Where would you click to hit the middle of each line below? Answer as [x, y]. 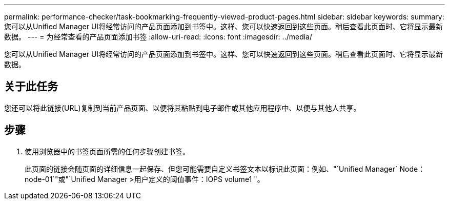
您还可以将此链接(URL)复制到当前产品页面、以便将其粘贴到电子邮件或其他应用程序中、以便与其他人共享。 [182, 108]
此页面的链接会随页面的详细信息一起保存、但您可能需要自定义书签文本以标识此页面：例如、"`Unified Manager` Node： [225, 169]
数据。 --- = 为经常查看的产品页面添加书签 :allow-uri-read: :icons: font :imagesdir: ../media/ [158, 37]
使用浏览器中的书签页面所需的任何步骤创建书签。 [107, 151]
